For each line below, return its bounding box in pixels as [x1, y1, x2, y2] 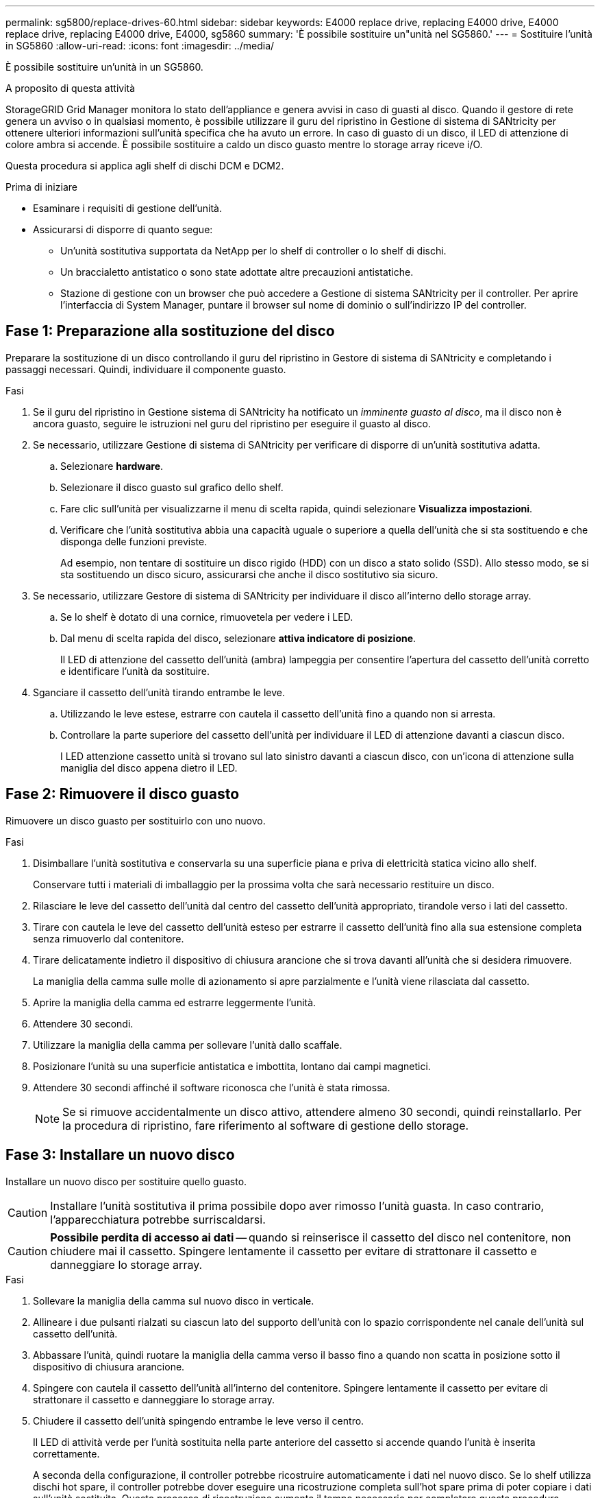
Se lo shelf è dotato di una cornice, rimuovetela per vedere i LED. [60, 610, 353, 623]
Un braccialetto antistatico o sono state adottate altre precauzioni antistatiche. [60, 266, 414, 278]
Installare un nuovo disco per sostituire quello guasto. [5, 1175, 247, 1187]
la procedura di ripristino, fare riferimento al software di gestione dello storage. [62, 1118, 469, 1132]
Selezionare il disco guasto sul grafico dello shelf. [60, 481, 284, 493]
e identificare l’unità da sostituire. [60, 665, 210, 677]
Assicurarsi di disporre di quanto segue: [33, 224, 213, 235]
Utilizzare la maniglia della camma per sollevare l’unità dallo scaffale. [33, 1038, 342, 1051]
